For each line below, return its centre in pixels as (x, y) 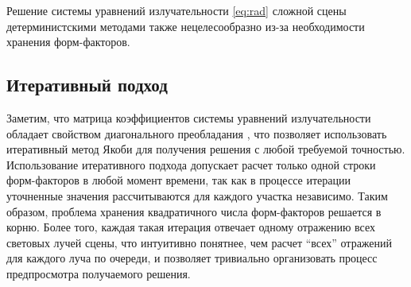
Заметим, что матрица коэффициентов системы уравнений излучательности (189, 117)
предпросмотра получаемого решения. (99, 273)
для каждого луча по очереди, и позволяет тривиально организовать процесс (192, 258)
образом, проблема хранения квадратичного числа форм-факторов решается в (194, 211)
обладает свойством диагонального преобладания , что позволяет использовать (197, 133)
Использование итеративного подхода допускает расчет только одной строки (191, 164)
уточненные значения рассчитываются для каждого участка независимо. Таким (197, 195)
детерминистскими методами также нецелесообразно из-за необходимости (186, 26)
